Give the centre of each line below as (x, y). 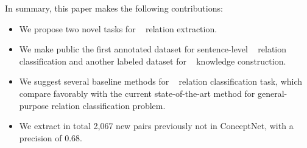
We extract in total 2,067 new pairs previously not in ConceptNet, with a (156, 126)
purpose (34, 105)
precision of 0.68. (51, 137)
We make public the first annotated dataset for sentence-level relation (153, 49)
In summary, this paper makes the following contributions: (114, 8)
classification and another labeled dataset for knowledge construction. (153, 61)
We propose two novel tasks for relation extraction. (118, 28)
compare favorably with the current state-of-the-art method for (137, 93)
